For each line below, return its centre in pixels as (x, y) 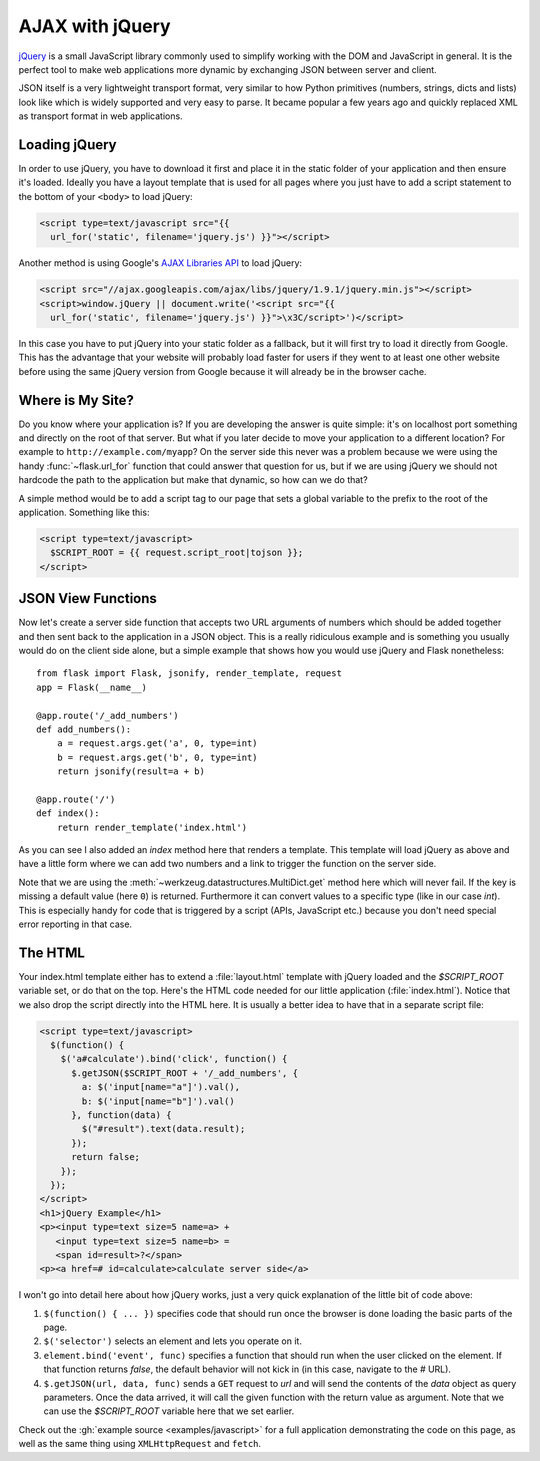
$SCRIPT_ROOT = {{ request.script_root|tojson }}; (177, 553)
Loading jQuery (67, 144)
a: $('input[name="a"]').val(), (160, 1087)
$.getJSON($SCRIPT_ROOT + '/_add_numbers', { (185, 1073)
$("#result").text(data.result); (163, 1129)
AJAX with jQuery (94, 26)
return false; (105, 1157)
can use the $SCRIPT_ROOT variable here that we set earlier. (169, 1411)
